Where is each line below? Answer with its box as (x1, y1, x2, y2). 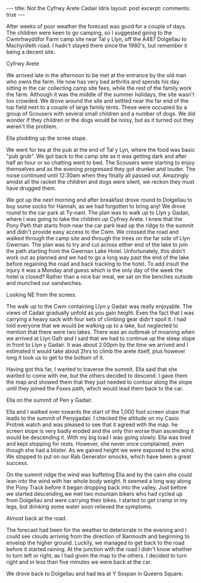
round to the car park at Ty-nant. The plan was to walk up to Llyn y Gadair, (6, 209, 190, 216)
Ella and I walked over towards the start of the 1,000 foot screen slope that (6, 408, 190, 415)
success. (6, 460, 29, 466)
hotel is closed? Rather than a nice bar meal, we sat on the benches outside (6, 273, 193, 280)
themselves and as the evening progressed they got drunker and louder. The (6, 166, 196, 172)
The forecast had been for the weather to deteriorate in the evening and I (6, 526, 187, 534)
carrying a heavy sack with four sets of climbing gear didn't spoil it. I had (6, 316, 187, 323)
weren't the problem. (6, 123, 58, 130)
